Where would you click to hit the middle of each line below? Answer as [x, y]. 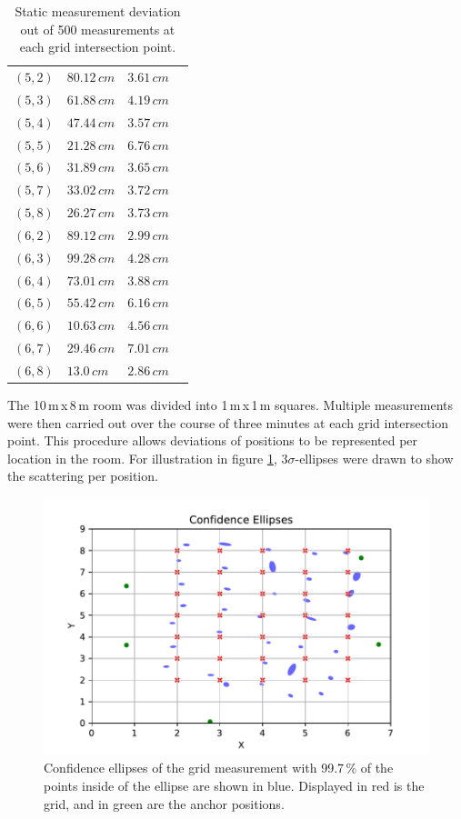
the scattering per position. [83, 476]
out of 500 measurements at [98, 29]
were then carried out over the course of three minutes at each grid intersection [228, 422]
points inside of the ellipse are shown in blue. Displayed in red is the [234, 785]
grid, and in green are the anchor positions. [164, 803]
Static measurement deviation [98, 11]
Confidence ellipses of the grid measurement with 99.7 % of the [219, 768]
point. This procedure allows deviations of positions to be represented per [213, 440]
